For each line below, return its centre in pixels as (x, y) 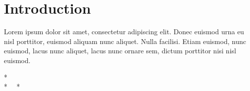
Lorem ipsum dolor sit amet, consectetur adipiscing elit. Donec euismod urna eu (124, 32)
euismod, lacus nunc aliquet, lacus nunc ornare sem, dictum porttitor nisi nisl (120, 51)
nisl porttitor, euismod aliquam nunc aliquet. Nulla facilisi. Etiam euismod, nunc (125, 41)
